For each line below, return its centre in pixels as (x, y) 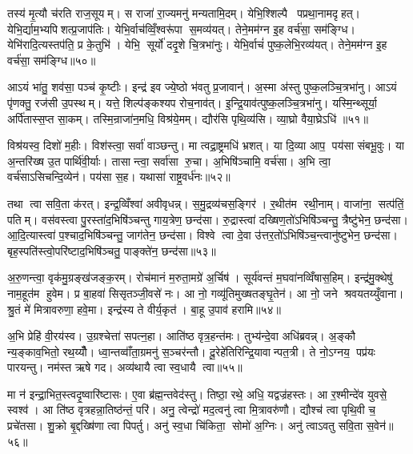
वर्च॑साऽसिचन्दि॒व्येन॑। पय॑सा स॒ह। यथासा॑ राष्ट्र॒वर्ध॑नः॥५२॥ (119, 177)
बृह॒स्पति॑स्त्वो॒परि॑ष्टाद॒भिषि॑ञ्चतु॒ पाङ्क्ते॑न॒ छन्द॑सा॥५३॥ (112, 250)
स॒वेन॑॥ (380, 426)
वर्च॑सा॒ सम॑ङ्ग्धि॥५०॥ (52, 60)
